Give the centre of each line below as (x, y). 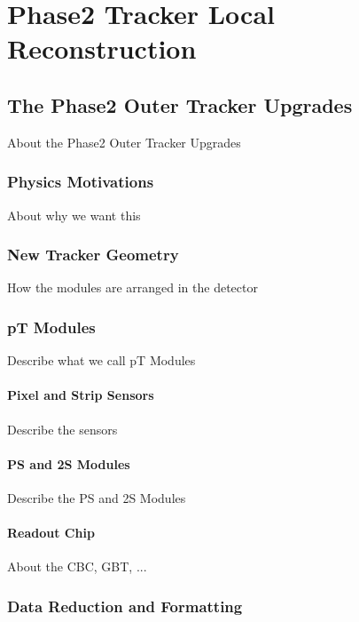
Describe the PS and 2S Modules (97, 497)
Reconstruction (102, 48)
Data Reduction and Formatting (125, 606)
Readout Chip (51, 533)
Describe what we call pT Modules (101, 360)
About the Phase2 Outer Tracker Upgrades (124, 142)
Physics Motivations (81, 182)
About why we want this (74, 215)
